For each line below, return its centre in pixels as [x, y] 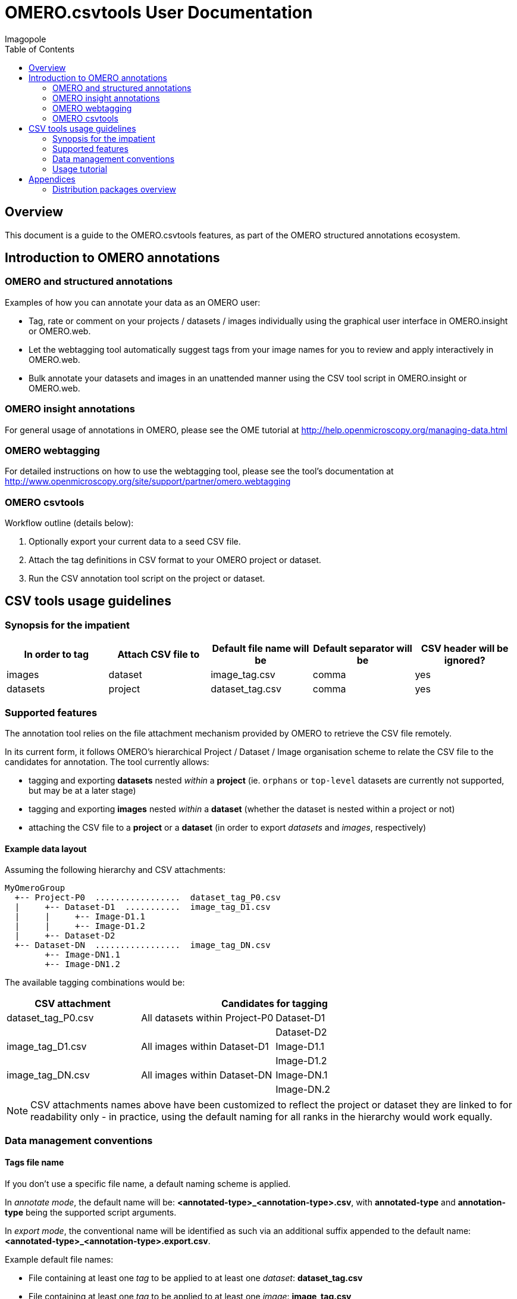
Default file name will [261, 649]
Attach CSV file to [159, 655]
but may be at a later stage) [82, 791]
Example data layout [46, 849]
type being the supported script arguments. [91, 1212]
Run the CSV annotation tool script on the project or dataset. [147, 579]
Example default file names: [59, 1259]
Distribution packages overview [114, 189]
